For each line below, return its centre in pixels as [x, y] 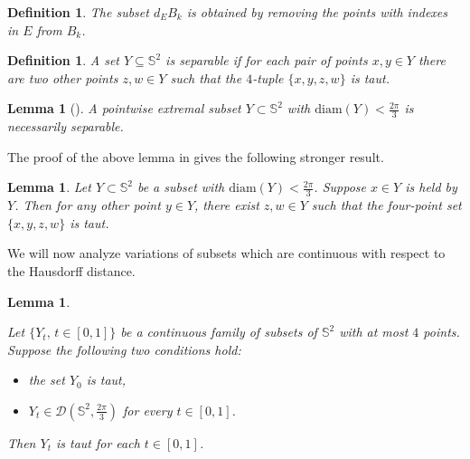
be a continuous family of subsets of [219, 332]
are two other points [63, 77]
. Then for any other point [88, 205]
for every [148, 410]
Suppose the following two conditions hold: [124, 349]
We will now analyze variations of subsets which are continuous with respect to [226, 253]
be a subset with [181, 187]
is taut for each [98, 442]
